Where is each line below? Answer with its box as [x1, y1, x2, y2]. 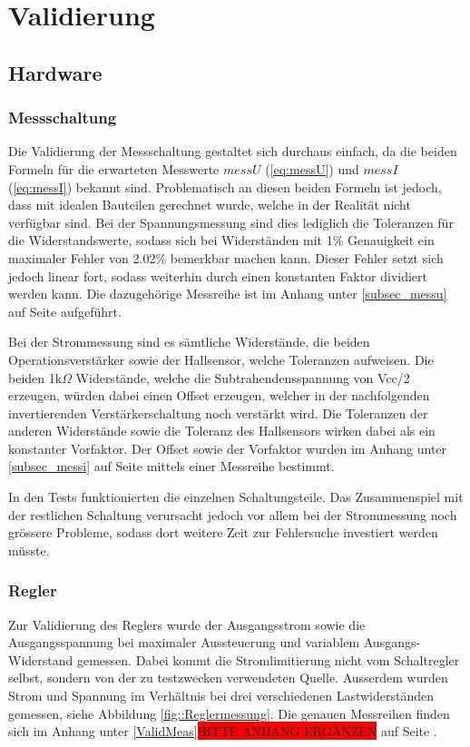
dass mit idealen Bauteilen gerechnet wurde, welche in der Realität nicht [8, 195, 411, 214]
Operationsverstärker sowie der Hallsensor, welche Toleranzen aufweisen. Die [8, 349, 434, 369]
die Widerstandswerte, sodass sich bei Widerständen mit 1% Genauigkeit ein [8, 231, 435, 250]
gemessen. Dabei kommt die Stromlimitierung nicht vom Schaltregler [76, 650, 460, 669]
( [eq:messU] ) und [265, 159, 359, 178]
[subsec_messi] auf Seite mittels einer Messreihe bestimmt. [8, 457, 335, 476]
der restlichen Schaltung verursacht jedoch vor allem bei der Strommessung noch [8, 505, 457, 524]
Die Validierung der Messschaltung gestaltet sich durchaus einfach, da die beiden [8, 142, 457, 161]
